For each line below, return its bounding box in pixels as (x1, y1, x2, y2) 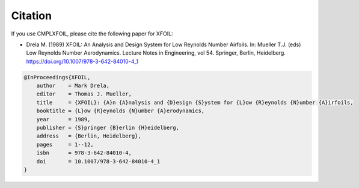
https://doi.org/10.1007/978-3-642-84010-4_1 (26, 58, 139, 65)
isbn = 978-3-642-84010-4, (36, 150, 132, 156)
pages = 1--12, (36, 141, 94, 148)
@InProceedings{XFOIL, (23, 74, 91, 80)
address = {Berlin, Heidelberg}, (36, 133, 141, 139)
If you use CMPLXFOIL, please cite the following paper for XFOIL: (11, 30, 174, 37)
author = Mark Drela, (36, 82, 110, 89)
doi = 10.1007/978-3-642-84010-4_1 (36, 158, 161, 165)
